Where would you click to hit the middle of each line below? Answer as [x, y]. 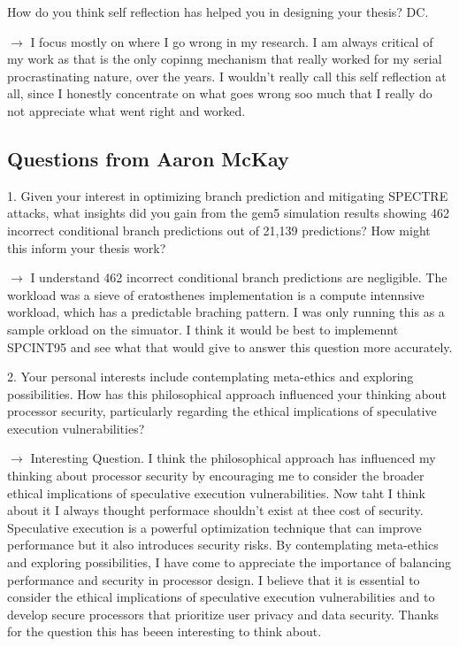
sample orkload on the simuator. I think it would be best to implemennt [203, 329]
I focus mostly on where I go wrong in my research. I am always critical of [232, 41]
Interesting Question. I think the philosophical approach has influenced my [233, 458]
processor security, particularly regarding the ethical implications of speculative [222, 411]
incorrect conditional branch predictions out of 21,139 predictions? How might [219, 230]
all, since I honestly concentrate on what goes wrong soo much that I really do [220, 93]
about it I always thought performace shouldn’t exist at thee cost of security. [215, 510]
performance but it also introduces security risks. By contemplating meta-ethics [223, 545]
